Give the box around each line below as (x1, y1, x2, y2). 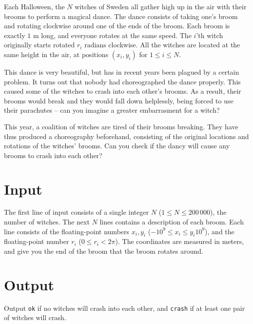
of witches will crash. (4, 312, 66, 323)
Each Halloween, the (4, 1, 65, 11)
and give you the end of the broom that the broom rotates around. (4, 246, 203, 256)
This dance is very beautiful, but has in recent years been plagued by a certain (4, 66, 239, 77)
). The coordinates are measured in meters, (115, 236, 244, 246)
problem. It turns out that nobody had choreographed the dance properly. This (4, 76, 241, 86)
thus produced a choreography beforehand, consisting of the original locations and (4, 131, 249, 141)
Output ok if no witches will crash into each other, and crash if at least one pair (4, 303, 245, 313)
